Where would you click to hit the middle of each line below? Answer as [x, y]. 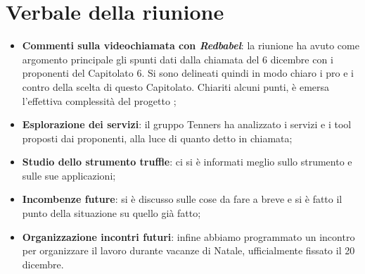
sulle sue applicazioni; [69, 175]
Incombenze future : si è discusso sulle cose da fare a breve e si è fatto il [182, 199]
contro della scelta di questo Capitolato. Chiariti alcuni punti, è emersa [176, 86]
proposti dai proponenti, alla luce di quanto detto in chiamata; [157, 138]
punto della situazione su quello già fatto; [111, 213]
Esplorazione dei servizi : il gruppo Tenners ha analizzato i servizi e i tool [187, 124]
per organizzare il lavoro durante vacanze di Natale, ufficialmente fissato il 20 [188, 250]
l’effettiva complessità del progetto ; [99, 100]
